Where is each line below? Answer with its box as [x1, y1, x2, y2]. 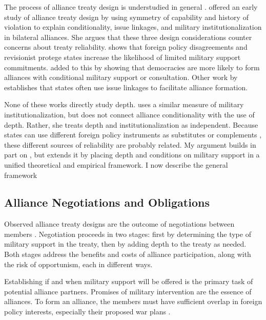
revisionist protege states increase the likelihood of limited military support [4, 51, 241, 62]
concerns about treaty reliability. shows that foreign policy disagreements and [4, 42, 248, 52]
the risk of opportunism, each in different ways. [4, 258, 153, 269]
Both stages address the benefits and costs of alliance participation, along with [4, 249, 251, 259]
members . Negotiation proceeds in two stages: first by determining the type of [4, 228, 251, 239]
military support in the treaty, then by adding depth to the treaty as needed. [4, 238, 247, 249]
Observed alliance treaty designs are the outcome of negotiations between [4, 218, 235, 229]
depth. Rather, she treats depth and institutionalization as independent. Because [4, 119, 258, 130]
